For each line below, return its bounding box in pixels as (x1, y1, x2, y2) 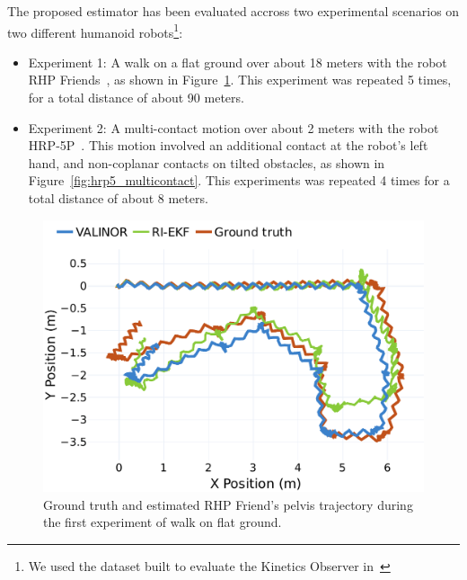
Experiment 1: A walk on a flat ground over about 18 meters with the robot (28, 52, 447, 71)
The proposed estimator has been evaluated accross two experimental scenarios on (7, 2, 460, 20)
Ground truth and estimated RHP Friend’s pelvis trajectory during (43, 495, 413, 513)
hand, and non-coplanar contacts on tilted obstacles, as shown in (28, 153, 385, 172)
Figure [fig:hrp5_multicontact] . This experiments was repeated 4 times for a (28, 171, 450, 190)
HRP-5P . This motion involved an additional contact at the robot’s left (28, 136, 428, 155)
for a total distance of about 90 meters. (28, 88, 244, 107)
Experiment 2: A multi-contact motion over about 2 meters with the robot (28, 118, 439, 137)
